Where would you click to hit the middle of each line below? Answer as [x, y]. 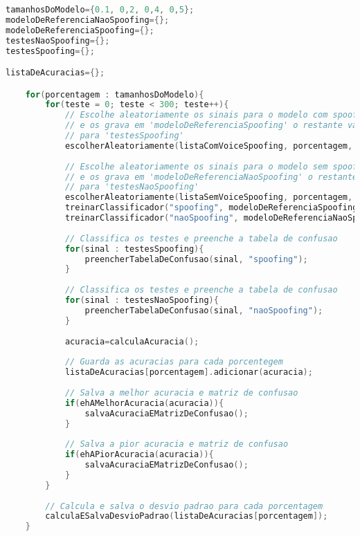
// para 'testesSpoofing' [124, 136]
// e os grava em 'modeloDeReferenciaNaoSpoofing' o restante [211, 177]
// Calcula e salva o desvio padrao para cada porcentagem [184, 506]
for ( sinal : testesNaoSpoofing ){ [142, 301]
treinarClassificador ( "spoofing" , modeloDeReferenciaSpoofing [211, 208]
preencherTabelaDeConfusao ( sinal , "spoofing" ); [196, 259]
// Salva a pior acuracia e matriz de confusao [177, 444]
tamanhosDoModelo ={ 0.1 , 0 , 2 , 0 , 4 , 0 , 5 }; [100, 10]
